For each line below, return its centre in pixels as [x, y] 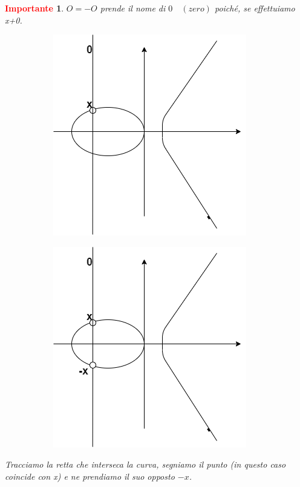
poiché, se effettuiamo [255, 8]
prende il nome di [133, 8]
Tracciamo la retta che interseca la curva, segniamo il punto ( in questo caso [145, 464]
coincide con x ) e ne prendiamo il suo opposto [90, 476]
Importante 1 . [34, 8]
